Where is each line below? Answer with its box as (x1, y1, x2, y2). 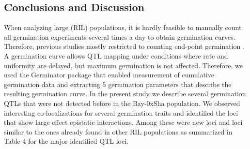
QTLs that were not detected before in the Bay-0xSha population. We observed (4, 98, 240, 108)
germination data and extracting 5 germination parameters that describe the (4, 79, 232, 89)
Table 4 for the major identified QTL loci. (4, 136, 128, 146)
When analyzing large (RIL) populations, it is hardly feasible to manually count (4, 22, 242, 32)
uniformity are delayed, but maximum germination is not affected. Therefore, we (4, 60, 243, 70)
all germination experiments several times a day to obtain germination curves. (4, 31, 235, 42)
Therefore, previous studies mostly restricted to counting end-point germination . (4, 41, 245, 51)
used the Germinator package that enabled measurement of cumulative (4, 70, 214, 80)
